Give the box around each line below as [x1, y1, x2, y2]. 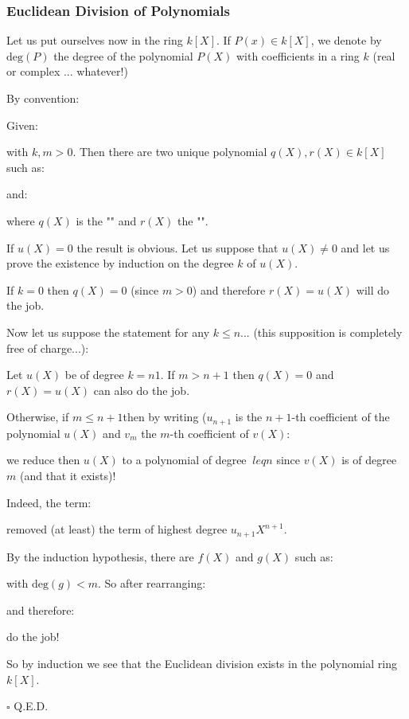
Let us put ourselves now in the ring [6, 32, 183, 49]
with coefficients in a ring [236, 47, 360, 64]
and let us [341, 239, 390, 256]
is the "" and [76, 212, 137, 229]
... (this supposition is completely [240, 323, 403, 340]
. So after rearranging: [98, 575, 206, 592]
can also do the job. [93, 381, 190, 398]
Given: [6, 116, 38, 133]
